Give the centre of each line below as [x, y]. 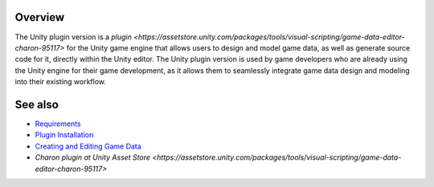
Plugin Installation [64, 135]
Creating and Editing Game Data [88, 146]
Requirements [58, 124]
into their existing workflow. [61, 82]
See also [37, 104]
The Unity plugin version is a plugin [74, 37]
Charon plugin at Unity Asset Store [93, 157]
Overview [40, 17]
